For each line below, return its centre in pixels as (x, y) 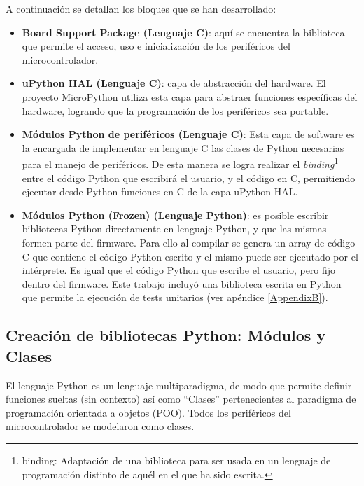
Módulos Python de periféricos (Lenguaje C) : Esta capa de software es (188, 134)
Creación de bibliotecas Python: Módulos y (166, 335)
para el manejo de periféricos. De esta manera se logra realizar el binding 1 (180, 163)
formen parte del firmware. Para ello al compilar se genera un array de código (189, 242)
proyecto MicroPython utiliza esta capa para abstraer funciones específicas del (190, 96)
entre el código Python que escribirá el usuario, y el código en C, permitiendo (189, 178)
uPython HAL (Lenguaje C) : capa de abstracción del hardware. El (174, 83)
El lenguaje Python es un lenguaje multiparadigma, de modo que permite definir (179, 385)
